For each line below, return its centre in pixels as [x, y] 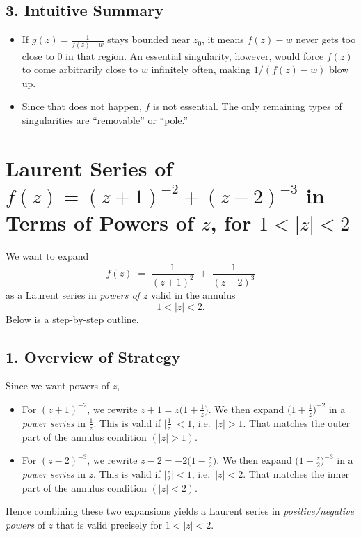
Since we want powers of [58, 386]
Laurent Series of [89, 168]
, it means [223, 39]
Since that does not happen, [82, 106]
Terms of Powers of [100, 223]
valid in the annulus [193, 294]
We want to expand [47, 255]
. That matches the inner [296, 474]
